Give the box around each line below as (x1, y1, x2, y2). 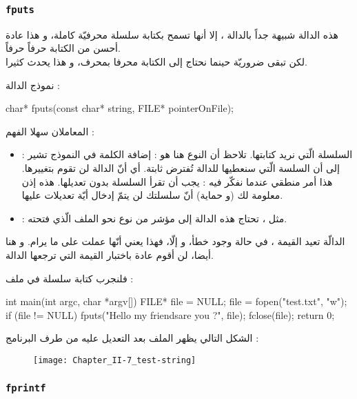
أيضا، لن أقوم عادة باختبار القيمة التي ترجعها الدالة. (6, 247, 214, 262)
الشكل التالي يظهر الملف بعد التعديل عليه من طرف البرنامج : (6, 331, 259, 345)
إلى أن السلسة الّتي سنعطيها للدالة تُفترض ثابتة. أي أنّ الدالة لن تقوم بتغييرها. (21, 160, 340, 175)
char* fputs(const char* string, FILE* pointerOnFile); (6, 101, 234, 115)
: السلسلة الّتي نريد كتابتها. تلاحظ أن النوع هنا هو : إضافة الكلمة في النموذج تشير (21, 147, 353, 162)
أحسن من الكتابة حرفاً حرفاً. (6, 41, 121, 55)
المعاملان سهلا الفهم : (6, 124, 94, 138)
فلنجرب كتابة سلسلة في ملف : (6, 271, 134, 285)
